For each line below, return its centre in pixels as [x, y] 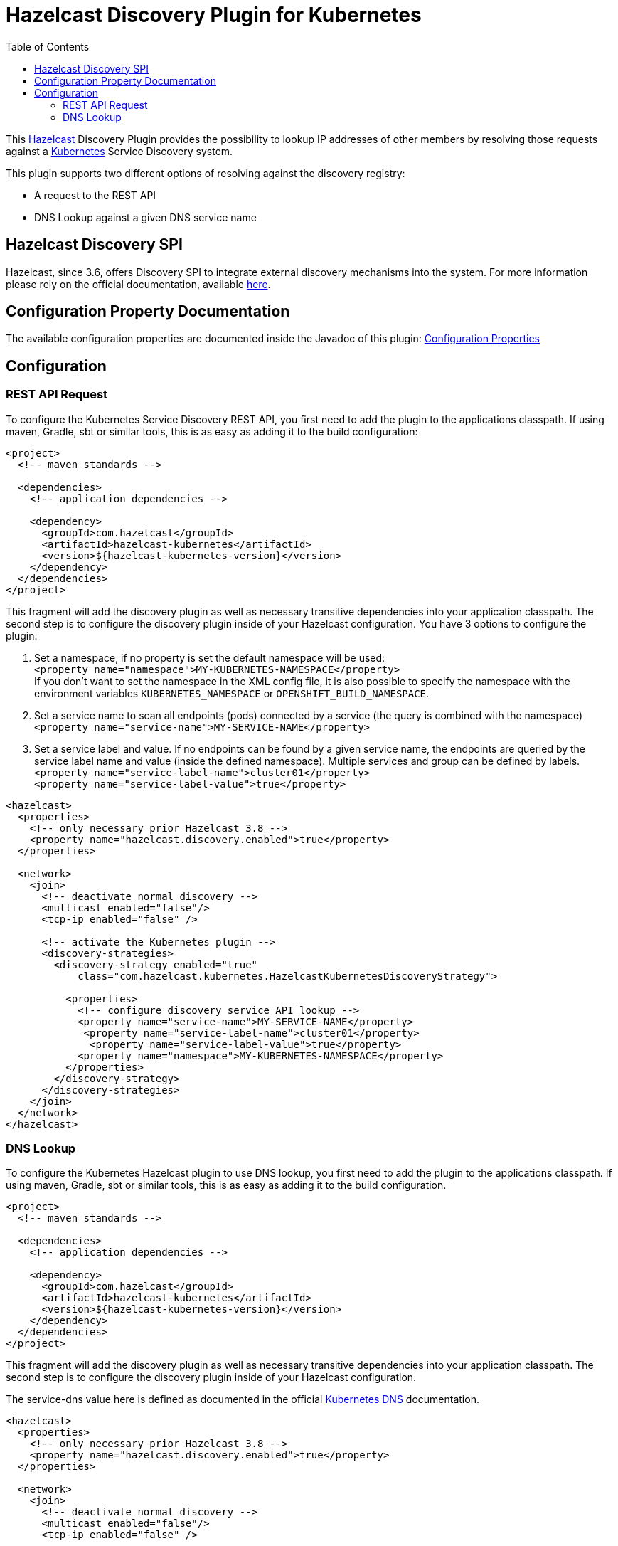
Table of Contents [48, 46]
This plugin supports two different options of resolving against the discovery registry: [206, 173]
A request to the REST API [95, 195]
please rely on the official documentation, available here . [138, 284]
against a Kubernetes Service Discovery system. [119, 151]
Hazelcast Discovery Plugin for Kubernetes [214, 15]
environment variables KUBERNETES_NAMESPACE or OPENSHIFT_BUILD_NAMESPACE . [232, 693]
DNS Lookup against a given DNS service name [145, 217]
